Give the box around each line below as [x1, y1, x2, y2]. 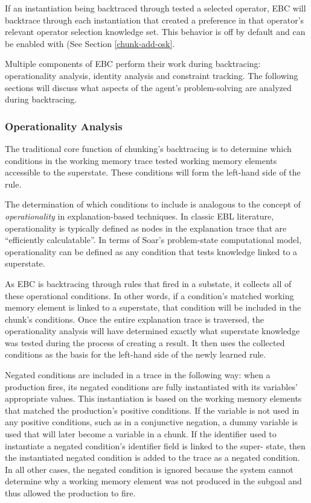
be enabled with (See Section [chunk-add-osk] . [5, 37, 175, 49]
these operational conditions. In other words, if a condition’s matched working [5, 289, 294, 302]
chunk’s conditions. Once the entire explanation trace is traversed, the [5, 312, 265, 325]
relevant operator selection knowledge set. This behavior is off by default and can [5, 25, 306, 38]
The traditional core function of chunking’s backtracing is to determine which [5, 142, 292, 154]
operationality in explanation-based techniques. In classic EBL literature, [5, 209, 274, 222]
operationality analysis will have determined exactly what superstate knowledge [5, 324, 300, 337]
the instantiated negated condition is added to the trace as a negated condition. [5, 451, 300, 464]
